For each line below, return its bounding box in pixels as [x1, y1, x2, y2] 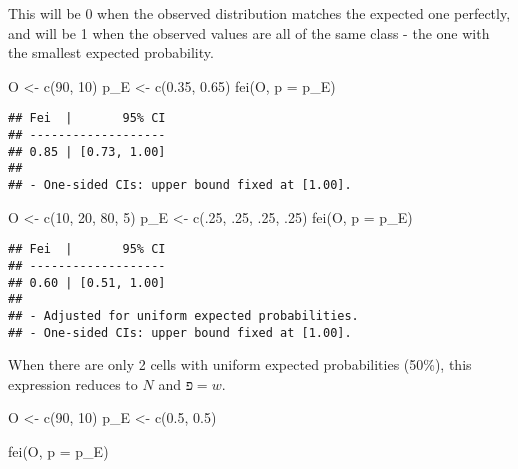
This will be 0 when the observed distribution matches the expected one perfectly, [8, 3, 511, 23]
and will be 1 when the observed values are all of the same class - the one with [8, 22, 490, 43]
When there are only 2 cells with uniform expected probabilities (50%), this [8, 354, 472, 375]
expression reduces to [8, 373, 138, 394]
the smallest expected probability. [8, 42, 214, 63]
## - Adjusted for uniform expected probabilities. [8, 308, 359, 323]
